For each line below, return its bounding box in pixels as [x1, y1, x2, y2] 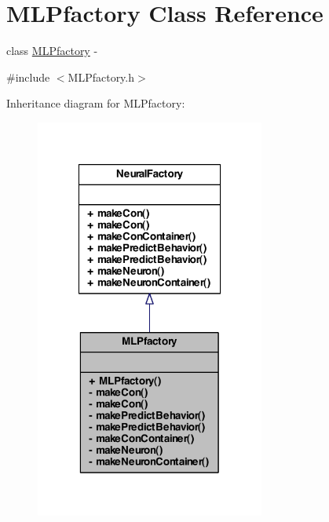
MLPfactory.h [68, 68, 135, 85]
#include [6, 68, 50, 85]
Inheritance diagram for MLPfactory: [6, 95, 185, 111]
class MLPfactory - [6, 42, 98, 59]
